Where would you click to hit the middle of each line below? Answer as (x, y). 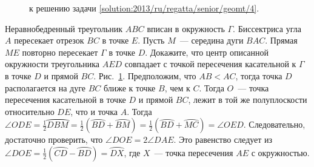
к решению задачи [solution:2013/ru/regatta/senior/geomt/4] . (144, 8)
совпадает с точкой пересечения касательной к (210, 64)
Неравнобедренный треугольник (64, 28)
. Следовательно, (274, 124)
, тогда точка (259, 75)
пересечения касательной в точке (65, 100)
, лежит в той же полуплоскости (248, 100)
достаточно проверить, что (54, 139)
